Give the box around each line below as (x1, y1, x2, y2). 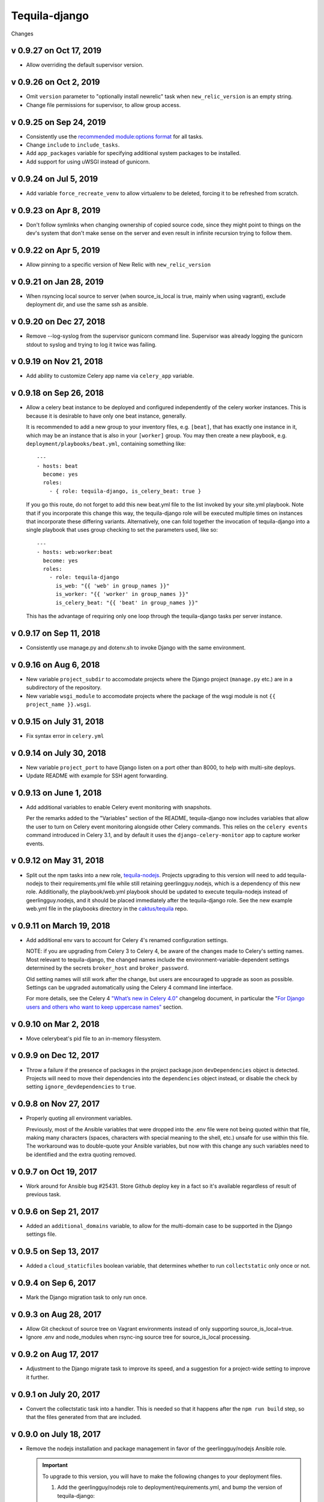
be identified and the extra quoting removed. (26, 1151, 137, 1158)
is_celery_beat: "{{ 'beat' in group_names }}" (55, 599, 198, 606)
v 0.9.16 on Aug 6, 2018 (11, 660, 100, 670)
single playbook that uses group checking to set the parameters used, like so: (26, 526, 218, 534)
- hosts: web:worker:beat (37, 549, 113, 556)
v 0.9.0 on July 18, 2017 (11, 1429, 101, 1439)
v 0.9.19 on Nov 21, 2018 (11, 356, 103, 366)
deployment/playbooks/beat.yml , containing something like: (26, 440, 186, 447)
